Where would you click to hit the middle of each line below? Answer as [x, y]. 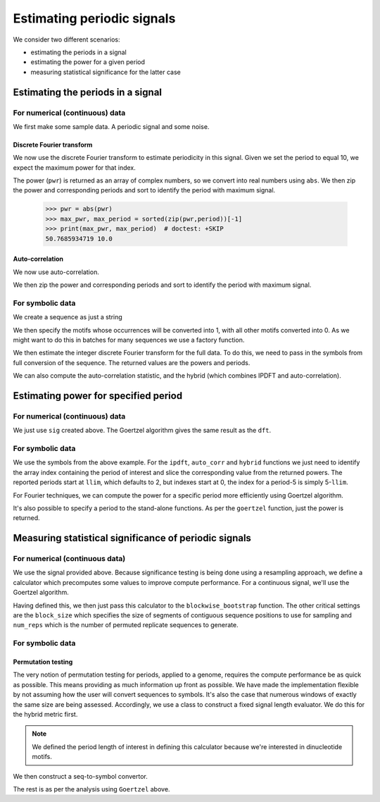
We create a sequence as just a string [68, 317]
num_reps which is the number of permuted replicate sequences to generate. [126, 625]
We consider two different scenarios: [66, 39]
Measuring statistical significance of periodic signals [132, 538]
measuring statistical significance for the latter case [106, 72]
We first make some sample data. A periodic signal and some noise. [111, 126]
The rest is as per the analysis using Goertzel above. [91, 789]
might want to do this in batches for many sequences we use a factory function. [129, 340]
